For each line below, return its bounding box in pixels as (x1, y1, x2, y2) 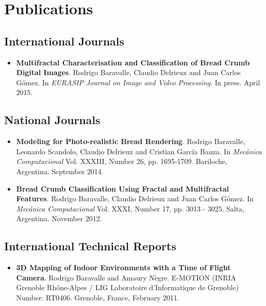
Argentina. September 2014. (16, 166, 104, 176)
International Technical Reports (4, 238, 176, 254)
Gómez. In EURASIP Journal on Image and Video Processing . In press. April (16, 77, 260, 87)
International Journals (4, 33, 124, 49)
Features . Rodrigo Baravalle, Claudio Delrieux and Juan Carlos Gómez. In (16, 193, 254, 204)
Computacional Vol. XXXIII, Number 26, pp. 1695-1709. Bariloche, (16, 156, 228, 167)
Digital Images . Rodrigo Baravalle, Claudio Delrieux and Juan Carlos (16, 67, 241, 78)
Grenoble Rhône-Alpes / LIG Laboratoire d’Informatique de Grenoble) (16, 282, 239, 293)
